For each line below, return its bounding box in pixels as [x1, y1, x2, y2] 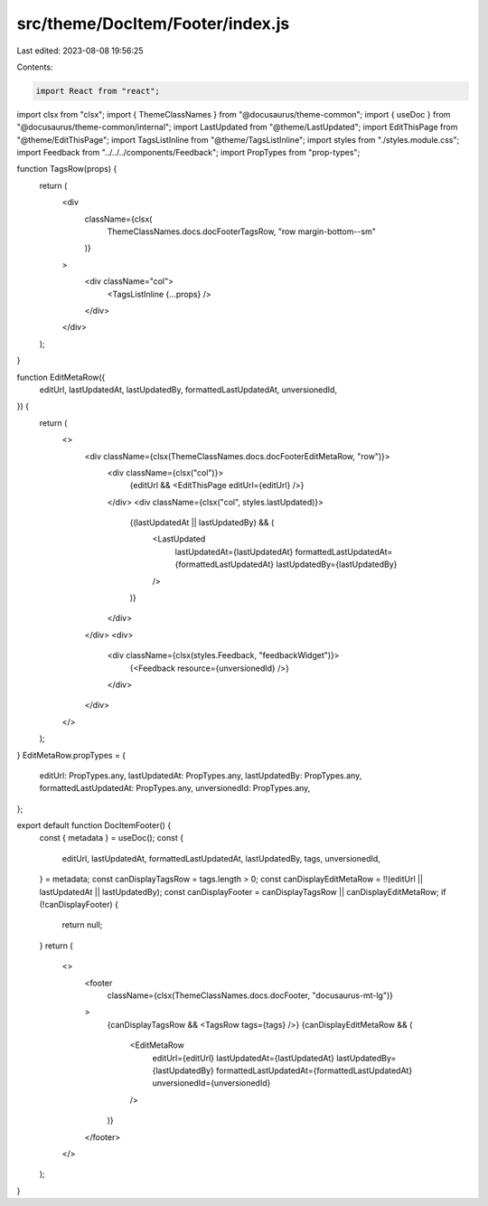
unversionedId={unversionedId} [152, 1078, 271, 1088]
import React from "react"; [35, 86, 160, 96]
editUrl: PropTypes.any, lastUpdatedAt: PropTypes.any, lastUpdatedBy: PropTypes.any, [39, 769, 362, 781]
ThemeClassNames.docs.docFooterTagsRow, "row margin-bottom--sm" [107, 226, 377, 237]
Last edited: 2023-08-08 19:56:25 [16, 45, 144, 56]
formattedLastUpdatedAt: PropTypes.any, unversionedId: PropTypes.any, [39, 783, 311, 794]
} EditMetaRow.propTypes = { [16, 749, 127, 760]
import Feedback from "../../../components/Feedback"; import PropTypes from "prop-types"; [16, 147, 361, 158]
